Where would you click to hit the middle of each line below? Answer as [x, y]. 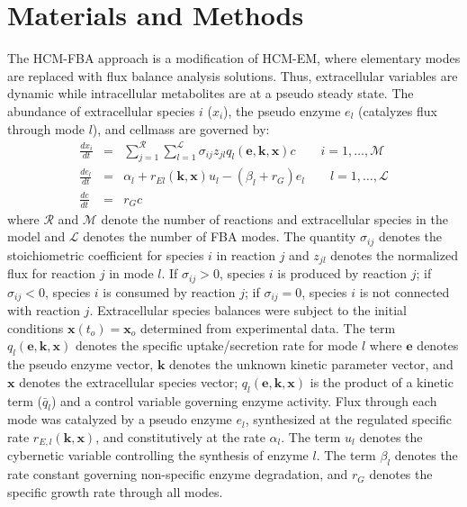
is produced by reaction [342, 273]
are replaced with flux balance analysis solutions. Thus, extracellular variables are [233, 75]
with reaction [44, 310]
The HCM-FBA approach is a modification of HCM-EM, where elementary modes [234, 58]
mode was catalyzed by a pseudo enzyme [120, 419]
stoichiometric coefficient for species [106, 254]
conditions [36, 327]
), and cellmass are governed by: [181, 128]
